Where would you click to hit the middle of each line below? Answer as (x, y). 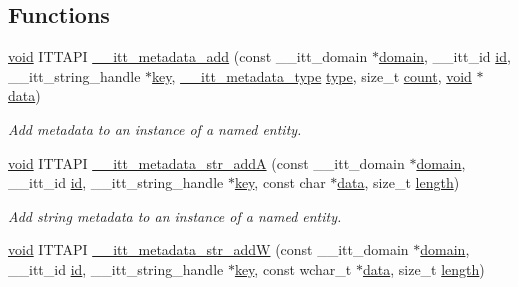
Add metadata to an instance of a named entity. (155, 128)
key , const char (280, 182)
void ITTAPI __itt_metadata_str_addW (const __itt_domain (208, 249)
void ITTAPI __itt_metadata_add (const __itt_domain (188, 56)
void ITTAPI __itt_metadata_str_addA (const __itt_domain (206, 162)
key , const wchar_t (293, 268)
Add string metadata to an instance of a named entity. (175, 215)
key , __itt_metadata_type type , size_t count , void (312, 75)
